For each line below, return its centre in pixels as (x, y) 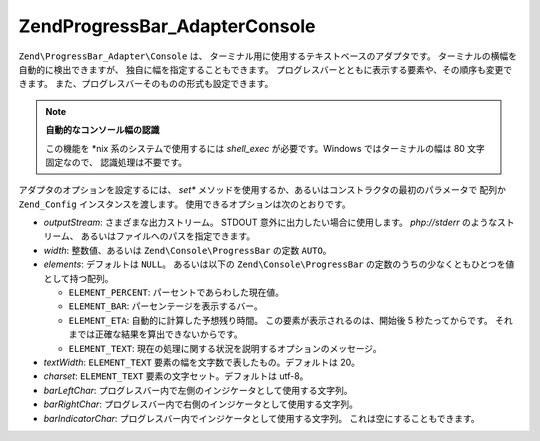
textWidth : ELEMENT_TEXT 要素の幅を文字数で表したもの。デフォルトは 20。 (201, 362)
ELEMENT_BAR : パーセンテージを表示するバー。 (166, 306)
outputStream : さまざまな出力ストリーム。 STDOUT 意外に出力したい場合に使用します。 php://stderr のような (270, 222)
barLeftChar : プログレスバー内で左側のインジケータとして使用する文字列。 (198, 390)
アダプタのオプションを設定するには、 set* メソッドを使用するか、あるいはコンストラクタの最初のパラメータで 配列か (262, 190)
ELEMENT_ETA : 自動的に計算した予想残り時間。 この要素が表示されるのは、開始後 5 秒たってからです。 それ (291, 320)
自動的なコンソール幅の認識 (102, 130)
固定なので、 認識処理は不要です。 (116, 162)
